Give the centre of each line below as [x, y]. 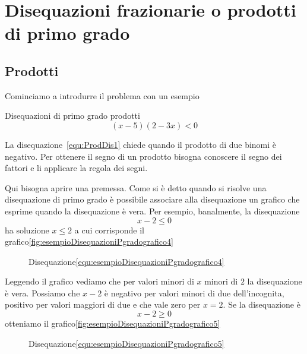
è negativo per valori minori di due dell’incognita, [194, 293]
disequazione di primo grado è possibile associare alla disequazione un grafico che [152, 199]
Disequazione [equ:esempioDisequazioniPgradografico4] [126, 261]
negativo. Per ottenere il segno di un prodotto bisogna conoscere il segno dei [143, 156]
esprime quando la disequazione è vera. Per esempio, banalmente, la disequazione [152, 211]
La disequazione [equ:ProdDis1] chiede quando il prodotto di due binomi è [141, 144]
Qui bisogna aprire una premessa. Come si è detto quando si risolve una [136, 187]
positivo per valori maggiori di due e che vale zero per [103, 304]
